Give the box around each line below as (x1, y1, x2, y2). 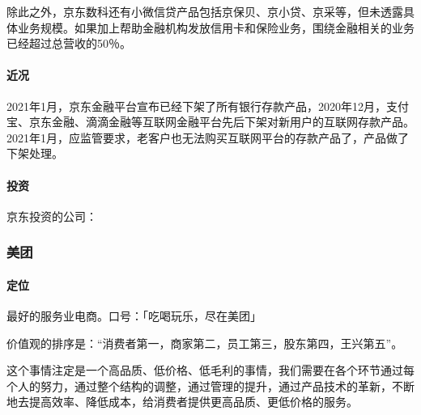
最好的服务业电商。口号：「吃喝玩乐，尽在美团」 (6, 307, 262, 324)
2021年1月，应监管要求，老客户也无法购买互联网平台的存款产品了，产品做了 (6, 129, 409, 146)
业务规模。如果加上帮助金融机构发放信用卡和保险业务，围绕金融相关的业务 (17, 19, 415, 36)
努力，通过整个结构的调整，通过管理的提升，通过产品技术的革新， (40, 377, 392, 394)
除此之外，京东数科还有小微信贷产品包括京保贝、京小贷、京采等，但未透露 (6, 3, 403, 19)
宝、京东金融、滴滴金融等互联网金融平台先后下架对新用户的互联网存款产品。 (6, 113, 415, 130)
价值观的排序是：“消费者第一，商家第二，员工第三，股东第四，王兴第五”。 (6, 334, 403, 351)
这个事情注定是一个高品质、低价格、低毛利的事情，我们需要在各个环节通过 (6, 362, 403, 379)
